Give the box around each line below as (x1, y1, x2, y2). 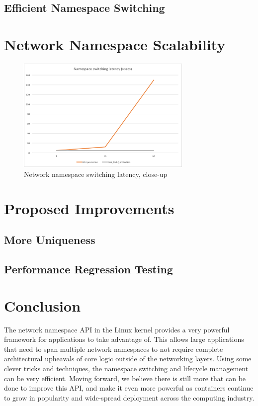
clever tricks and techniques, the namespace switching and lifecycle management (4, 363, 249, 374)
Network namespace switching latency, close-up (24, 169, 168, 179)
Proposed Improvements (4, 198, 174, 218)
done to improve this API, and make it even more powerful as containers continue (4, 383, 254, 393)
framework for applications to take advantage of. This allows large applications (4, 334, 244, 344)
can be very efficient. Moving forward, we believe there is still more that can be (4, 373, 246, 383)
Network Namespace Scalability (4, 34, 226, 54)
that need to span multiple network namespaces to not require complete (4, 343, 223, 354)
